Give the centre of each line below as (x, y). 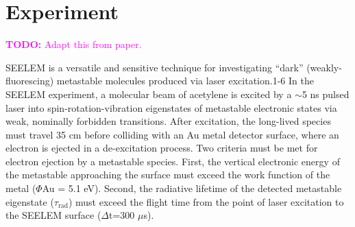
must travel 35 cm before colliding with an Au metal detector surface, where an (172, 134)
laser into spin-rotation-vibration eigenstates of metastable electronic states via (171, 107)
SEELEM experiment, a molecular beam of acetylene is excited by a (149, 94)
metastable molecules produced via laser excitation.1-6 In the (185, 81)
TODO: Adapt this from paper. (74, 44)
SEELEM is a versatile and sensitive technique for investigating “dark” (155, 67)
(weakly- (324, 67)
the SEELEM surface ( (53, 215)
